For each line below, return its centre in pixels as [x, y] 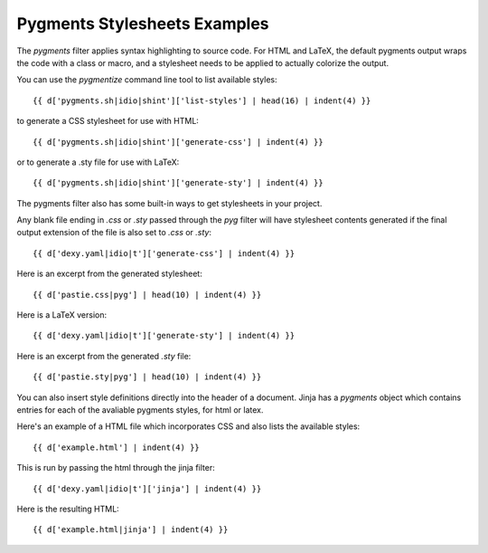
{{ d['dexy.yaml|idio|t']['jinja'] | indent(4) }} [147, 488]
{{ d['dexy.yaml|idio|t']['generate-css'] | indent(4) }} [164, 253]
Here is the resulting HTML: [68, 509]
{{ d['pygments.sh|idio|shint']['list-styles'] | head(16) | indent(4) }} [202, 100]
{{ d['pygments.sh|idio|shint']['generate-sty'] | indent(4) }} [178, 183]
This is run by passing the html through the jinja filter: [116, 468]
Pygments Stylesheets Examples [143, 24]
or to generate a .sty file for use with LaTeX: [98, 162]
